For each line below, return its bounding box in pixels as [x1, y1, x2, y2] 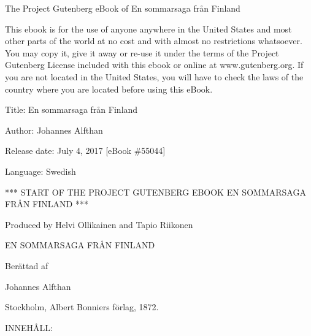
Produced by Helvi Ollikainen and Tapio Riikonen [5, 218, 193, 231]
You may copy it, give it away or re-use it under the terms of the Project [5, 46, 279, 59]
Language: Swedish [5, 164, 76, 177]
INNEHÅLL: [5, 321, 53, 334]
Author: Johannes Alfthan [5, 123, 103, 136]
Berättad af [5, 259, 48, 272]
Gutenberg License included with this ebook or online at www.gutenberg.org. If [5, 58, 304, 71]
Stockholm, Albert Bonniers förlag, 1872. [5, 300, 159, 313]
